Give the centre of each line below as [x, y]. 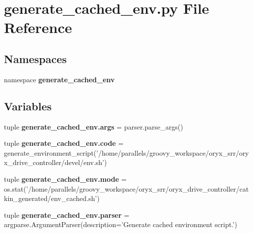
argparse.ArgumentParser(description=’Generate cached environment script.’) [121, 224]
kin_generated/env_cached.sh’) [52, 198]
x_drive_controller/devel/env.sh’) [56, 162]
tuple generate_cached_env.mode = [65, 179]
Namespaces [35, 58]
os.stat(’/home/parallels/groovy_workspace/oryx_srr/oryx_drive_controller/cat [126, 188]
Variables [28, 106]
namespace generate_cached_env [59, 79]
